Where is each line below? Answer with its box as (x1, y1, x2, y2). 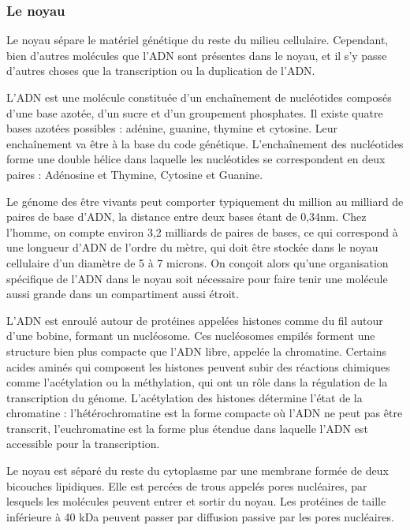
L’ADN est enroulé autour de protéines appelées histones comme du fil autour (6, 312, 383, 328)
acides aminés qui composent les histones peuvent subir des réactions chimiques (6, 358, 390, 375)
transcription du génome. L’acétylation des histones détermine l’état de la (6, 389, 363, 405)
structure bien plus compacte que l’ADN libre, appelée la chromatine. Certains (6, 342, 387, 359)
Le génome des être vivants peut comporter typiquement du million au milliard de (6, 192, 404, 209)
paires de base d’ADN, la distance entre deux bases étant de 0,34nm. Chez (6, 208, 367, 225)
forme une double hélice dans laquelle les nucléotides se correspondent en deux (6, 151, 386, 167)
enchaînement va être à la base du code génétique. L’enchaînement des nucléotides (6, 135, 404, 151)
